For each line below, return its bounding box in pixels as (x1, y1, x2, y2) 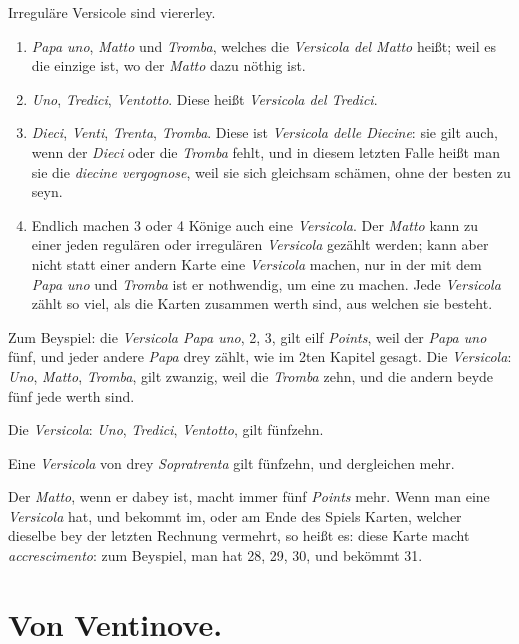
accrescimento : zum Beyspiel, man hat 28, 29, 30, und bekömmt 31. (8, 545, 423, 566)
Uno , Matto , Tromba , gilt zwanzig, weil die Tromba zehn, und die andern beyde (8, 365, 494, 386)
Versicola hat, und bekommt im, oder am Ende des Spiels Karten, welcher (8, 505, 462, 526)
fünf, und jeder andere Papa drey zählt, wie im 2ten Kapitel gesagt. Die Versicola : (8, 346, 512, 367)
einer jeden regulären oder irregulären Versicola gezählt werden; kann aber (31, 234, 489, 255)
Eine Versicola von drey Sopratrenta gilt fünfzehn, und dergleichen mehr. (8, 452, 455, 473)
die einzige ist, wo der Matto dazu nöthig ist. (31, 55, 306, 76)
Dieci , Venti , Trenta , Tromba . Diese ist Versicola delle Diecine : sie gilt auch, (31, 122, 498, 143)
